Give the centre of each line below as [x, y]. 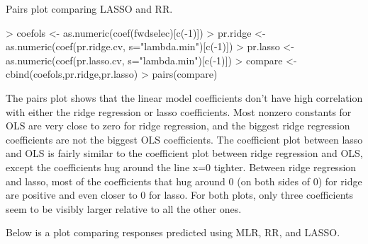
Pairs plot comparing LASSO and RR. [89, 8]
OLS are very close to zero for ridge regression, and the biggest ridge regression [178, 126]
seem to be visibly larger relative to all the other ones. [124, 208]
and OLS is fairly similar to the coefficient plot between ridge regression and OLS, [184, 153]
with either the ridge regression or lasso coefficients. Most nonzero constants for [179, 111]
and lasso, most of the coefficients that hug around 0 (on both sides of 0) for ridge [184, 181]
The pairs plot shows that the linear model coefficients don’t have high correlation [184, 97]
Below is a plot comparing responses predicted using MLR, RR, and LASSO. [173, 232]
